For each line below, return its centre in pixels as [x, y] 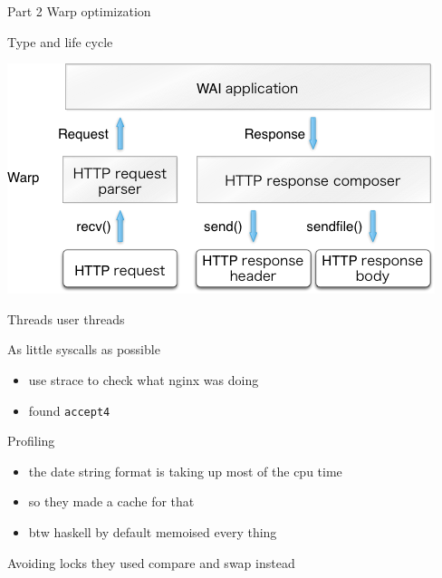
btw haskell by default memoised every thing [153, 532]
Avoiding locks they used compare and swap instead [151, 562]
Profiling [31, 441]
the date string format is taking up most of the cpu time [185, 471]
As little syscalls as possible [84, 349]
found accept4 [69, 410]
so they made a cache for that [111, 501]
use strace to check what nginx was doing [144, 379]
